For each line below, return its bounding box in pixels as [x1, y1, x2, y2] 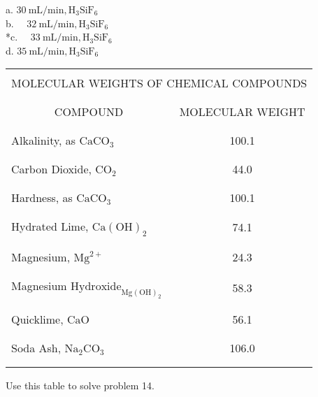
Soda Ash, [11, 340, 62, 356]
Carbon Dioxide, [11, 161, 92, 178]
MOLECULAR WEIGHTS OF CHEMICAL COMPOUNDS [11, 75, 308, 92]
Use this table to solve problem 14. [6, 378, 154, 393]
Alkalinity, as [11, 132, 76, 149]
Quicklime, [11, 311, 64, 328]
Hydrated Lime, [11, 218, 89, 235]
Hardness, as [11, 189, 73, 206]
